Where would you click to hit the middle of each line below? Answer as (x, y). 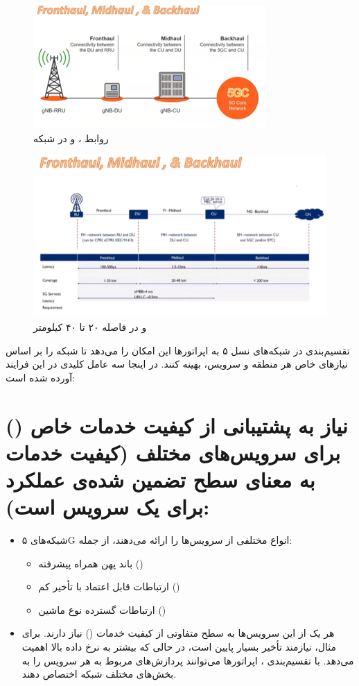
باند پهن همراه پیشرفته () (91, 563)
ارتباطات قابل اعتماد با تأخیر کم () (109, 586)
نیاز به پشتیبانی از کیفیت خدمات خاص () (177, 425)
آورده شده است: (40, 377)
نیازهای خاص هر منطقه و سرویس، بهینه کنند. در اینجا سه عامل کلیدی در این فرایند (177, 364)
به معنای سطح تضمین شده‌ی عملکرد (160, 479)
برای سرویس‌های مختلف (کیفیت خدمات (173, 452)
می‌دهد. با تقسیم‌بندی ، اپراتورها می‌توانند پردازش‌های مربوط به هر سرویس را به (188, 660)
